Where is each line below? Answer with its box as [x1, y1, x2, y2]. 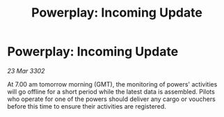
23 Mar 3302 [7, 66, 45, 75]
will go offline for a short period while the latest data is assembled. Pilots [7, 87, 216, 96]
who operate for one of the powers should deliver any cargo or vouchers [7, 95, 216, 103]
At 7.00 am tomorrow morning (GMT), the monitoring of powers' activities [7, 80, 218, 88]
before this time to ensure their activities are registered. [7, 102, 167, 110]
